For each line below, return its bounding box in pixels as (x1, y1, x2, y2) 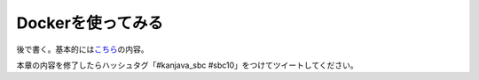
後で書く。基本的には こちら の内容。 (16, 44, 149, 55)
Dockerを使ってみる (16, 13, 164, 33)
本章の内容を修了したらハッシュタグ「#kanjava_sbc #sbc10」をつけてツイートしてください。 (16, 60, 358, 70)
